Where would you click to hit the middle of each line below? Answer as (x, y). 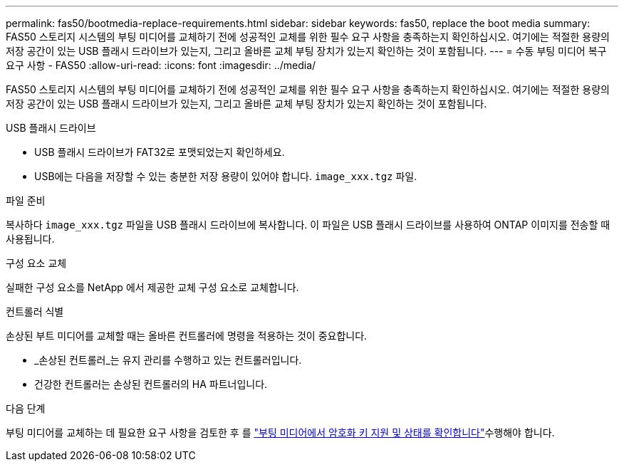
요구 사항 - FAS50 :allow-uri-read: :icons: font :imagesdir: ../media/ (161, 65)
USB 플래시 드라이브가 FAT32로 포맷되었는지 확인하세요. (160, 152)
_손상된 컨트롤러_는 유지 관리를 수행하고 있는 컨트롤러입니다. (168, 360)
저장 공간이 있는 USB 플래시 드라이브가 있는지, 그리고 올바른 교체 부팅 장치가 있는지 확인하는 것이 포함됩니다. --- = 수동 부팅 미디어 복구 (306, 51)
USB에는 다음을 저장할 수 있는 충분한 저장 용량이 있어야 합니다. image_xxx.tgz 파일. (226, 176)
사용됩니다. (30, 239)
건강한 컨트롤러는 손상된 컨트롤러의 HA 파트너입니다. (151, 384)
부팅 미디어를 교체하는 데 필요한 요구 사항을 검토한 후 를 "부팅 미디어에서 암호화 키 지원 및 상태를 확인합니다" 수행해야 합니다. (280, 432)
